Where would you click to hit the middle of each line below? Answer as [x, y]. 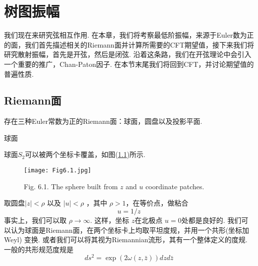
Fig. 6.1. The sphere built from [71, 186]
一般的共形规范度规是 [39, 249]
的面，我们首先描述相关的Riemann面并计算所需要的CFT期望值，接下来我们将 [129, 44]
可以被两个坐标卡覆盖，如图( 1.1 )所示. [85, 154]
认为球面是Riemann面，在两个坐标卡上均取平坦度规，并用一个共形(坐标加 [130, 230]
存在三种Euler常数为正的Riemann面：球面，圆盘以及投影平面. [103, 121]
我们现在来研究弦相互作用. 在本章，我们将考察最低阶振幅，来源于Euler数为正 [129, 35]
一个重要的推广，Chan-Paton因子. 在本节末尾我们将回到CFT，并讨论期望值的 [129, 64]
